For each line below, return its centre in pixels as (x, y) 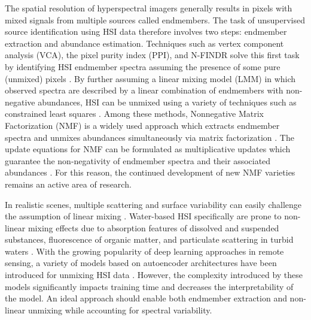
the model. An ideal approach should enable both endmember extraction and (146, 298)
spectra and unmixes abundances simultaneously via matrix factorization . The (150, 137)
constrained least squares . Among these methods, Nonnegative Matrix (135, 114)
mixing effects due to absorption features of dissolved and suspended (153, 227)
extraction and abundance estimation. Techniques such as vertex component (144, 43)
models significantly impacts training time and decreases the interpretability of (149, 286)
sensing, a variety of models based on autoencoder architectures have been (141, 263)
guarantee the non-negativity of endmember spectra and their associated (138, 160)
